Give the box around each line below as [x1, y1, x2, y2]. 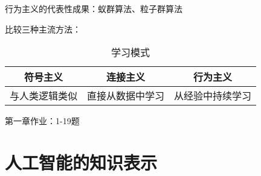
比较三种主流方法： [5, 22, 81, 35]
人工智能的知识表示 [5, 149, 158, 174]
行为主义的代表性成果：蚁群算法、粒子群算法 [5, 2, 182, 14]
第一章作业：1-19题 [5, 115, 80, 127]
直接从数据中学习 [87, 89, 165, 103]
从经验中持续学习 [174, 89, 252, 103]
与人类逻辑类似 [10, 89, 78, 103]
